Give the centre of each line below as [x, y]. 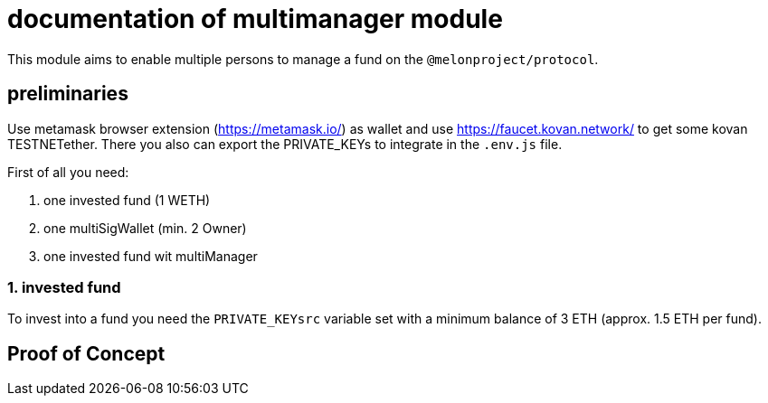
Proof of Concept [86, 353]
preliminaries [68, 94]
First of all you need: [68, 172]
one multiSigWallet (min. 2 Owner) [145, 228]
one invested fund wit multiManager [151, 256]
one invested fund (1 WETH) [127, 200]
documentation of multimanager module [255, 19]
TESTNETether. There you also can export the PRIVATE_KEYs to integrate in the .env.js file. [285, 144]
